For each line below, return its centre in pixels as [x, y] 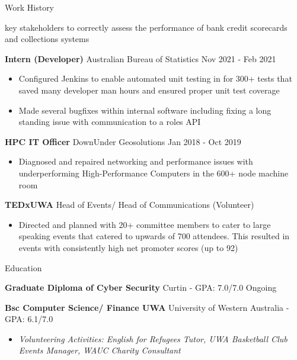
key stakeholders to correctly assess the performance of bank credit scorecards [146, 27]
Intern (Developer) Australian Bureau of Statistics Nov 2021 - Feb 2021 [140, 58]
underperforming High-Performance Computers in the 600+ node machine [154, 173]
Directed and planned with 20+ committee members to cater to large [145, 224]
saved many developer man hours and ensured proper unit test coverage [149, 90]
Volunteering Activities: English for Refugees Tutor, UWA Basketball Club [153, 338]
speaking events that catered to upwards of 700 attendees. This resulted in [154, 236]
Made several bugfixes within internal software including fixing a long [145, 110]
